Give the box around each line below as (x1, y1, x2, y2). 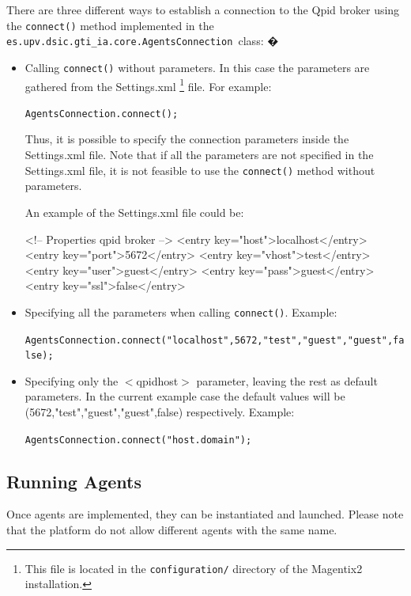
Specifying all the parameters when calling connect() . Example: (25, 303, 337, 320)
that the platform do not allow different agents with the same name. (6, 522, 337, 538)
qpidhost (136, 372, 179, 389)
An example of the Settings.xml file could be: (25, 203, 244, 220)
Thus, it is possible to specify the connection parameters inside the (25, 131, 349, 147)
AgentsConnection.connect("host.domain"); (25, 434, 252, 446)
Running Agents (6, 469, 142, 493)
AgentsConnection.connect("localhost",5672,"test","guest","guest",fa (25, 334, 405, 346)
